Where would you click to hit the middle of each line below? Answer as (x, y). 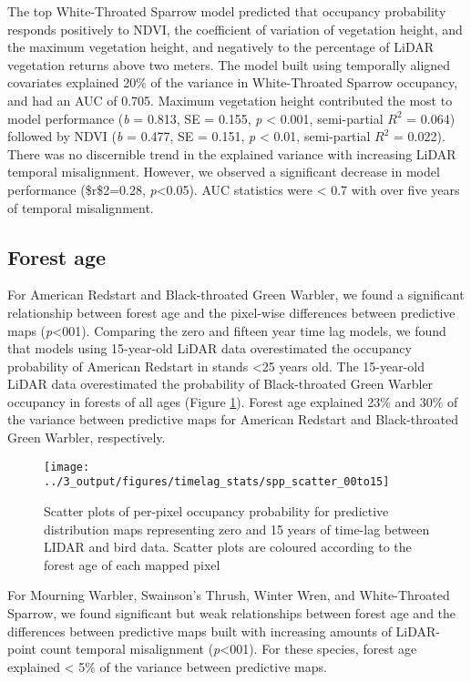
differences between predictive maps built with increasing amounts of (200, 631)
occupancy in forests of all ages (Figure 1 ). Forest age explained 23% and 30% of (233, 401)
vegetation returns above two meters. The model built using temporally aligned (229, 64)
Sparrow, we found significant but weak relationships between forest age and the (232, 612)
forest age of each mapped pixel (132, 564)
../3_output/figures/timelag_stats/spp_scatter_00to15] (217, 482)
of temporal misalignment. (81, 207)
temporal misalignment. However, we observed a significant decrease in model (224, 172)
